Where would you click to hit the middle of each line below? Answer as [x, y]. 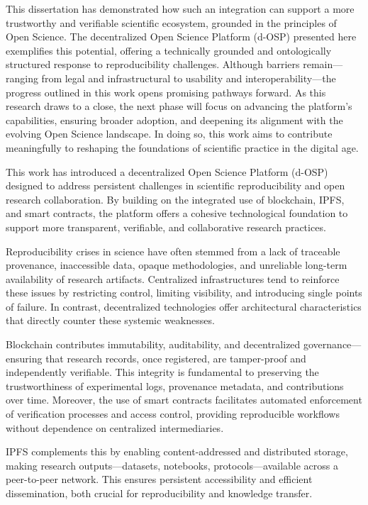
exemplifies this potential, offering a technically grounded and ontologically [169, 50]
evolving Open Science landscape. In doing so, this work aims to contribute [169, 134]
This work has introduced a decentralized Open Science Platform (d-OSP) [167, 171]
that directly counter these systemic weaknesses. [110, 320]
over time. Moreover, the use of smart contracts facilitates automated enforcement [184, 400]
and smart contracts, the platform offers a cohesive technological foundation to [177, 213]
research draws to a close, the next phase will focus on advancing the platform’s [179, 106]
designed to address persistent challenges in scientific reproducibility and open [175, 185]
